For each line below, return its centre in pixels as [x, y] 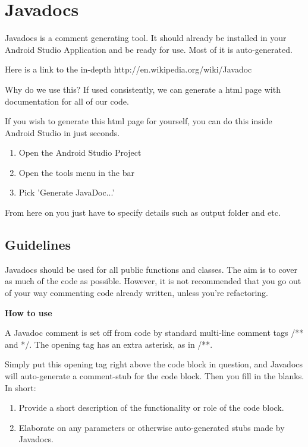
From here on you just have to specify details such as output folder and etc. [143, 213]
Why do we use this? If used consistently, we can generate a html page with [143, 89]
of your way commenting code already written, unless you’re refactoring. [136, 293]
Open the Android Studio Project [80, 152]
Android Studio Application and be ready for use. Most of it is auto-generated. [149, 49]
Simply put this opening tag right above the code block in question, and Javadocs [154, 364]
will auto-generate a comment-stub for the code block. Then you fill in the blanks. [155, 376]
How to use [29, 312]
